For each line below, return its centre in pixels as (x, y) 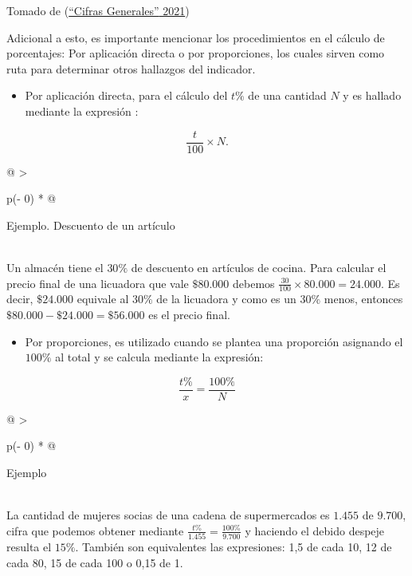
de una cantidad (287, 95)
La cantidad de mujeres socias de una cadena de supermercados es (168, 515)
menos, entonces (363, 299)
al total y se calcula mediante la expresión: (159, 357)
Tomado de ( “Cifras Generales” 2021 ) (98, 10)
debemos (253, 283)
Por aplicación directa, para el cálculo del (126, 95)
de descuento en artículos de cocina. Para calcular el (259, 267)
